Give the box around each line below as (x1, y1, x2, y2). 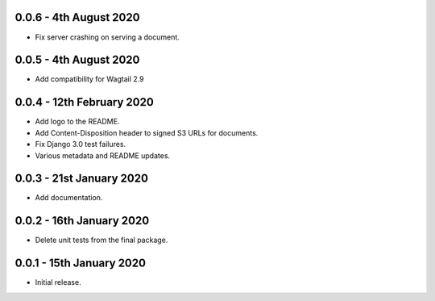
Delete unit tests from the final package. (35, 235, 168, 245)
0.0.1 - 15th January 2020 (14, 257, 147, 270)
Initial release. (35, 278, 81, 287)
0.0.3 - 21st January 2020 (14, 172, 149, 186)
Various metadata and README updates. (35, 150, 171, 161)
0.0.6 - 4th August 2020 (14, 10, 140, 24)
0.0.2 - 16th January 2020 (14, 214, 150, 228)
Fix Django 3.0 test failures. (35, 140, 126, 149)
